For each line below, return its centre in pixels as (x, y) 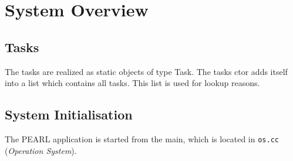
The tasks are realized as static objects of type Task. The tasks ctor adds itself (146, 71)
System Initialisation (69, 114)
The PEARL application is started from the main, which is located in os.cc (142, 138)
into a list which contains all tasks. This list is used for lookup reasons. (132, 83)
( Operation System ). (41, 150)
